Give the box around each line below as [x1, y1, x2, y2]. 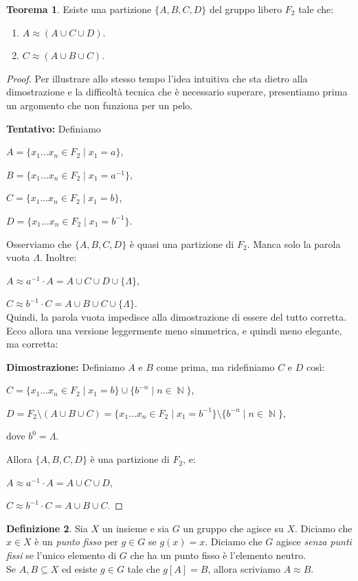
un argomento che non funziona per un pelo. [6, 98, 193, 112]
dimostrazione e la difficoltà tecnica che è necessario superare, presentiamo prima [6, 84, 348, 99]
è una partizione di [90, 452, 170, 466]
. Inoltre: [40, 250, 77, 264]
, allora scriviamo [208, 561, 280, 576]
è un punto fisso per [34, 534, 118, 549]
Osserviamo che [6, 236, 72, 251]
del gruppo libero [210, 2, 282, 16]
